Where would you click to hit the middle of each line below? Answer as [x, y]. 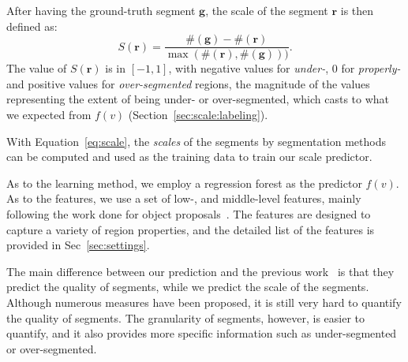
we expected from [49, 115]
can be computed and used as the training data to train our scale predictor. [189, 157]
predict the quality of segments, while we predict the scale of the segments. [188, 287]
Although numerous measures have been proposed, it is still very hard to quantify [204, 302]
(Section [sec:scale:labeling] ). [198, 115]
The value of [37, 68]
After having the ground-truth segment [101, 10]
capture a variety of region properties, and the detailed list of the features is [191, 229]
